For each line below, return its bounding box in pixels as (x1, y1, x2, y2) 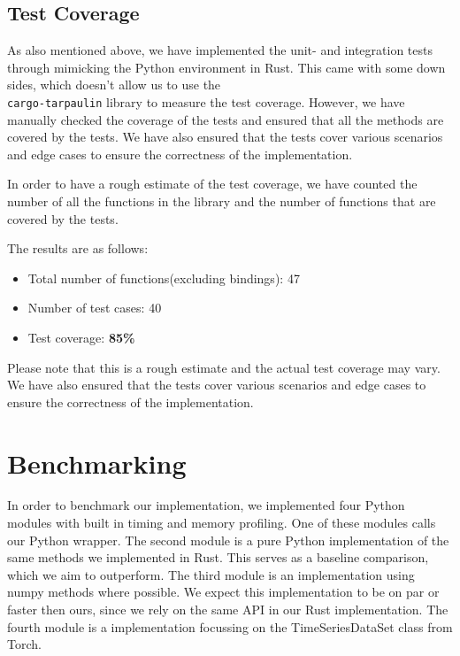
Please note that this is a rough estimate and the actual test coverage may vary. (7, 358, 441, 376)
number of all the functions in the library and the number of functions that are (7, 192, 436, 211)
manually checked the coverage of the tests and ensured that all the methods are (7, 110, 444, 128)
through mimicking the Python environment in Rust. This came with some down (7, 58, 446, 76)
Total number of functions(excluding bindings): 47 (27, 268, 300, 287)
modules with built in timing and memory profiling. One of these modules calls (7, 513, 436, 532)
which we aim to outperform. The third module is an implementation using (7, 565, 415, 583)
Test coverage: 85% (27, 328, 135, 346)
